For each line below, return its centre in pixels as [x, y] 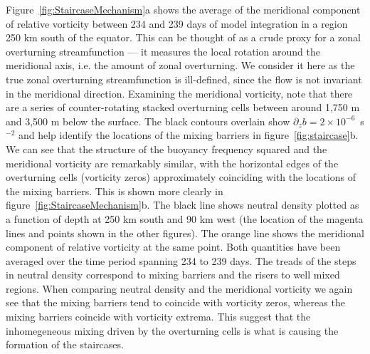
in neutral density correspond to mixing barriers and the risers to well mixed [173, 275]
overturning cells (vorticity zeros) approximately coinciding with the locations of [181, 177]
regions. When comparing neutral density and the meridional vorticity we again [179, 288]
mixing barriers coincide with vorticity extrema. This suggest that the [158, 317]
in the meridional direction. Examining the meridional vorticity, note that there [179, 93]
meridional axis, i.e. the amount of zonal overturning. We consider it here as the [180, 65]
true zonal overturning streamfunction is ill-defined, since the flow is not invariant [184, 79]
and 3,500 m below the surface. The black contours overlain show [148, 121]
